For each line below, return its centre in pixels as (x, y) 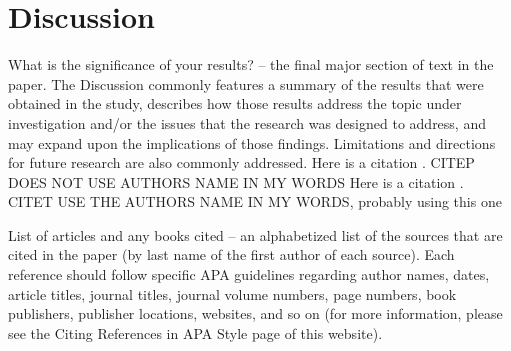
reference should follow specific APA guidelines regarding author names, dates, (249, 274)
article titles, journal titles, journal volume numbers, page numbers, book (232, 293)
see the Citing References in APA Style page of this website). (195, 332)
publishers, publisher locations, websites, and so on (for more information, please (255, 313)
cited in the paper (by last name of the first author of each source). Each (231, 254)
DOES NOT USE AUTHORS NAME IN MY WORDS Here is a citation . (236, 181)
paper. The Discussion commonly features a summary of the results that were (246, 83)
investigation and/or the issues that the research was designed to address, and (247, 122)
